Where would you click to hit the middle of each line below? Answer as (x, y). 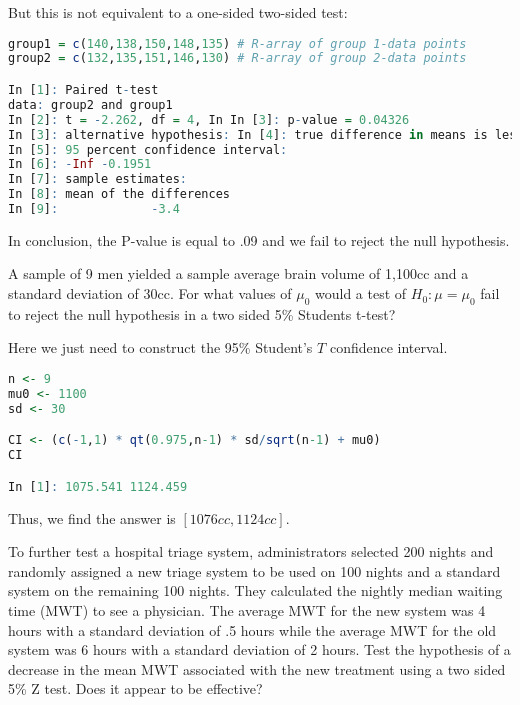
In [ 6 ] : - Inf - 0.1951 (80, 164)
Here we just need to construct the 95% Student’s (160, 347)
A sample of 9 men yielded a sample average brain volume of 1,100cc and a (238, 273)
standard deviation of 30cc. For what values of (150, 293)
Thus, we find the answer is (92, 517)
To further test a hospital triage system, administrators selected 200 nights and (251, 551)
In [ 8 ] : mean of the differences (119, 194)
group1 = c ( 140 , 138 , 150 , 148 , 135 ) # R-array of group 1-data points (237, 43)
